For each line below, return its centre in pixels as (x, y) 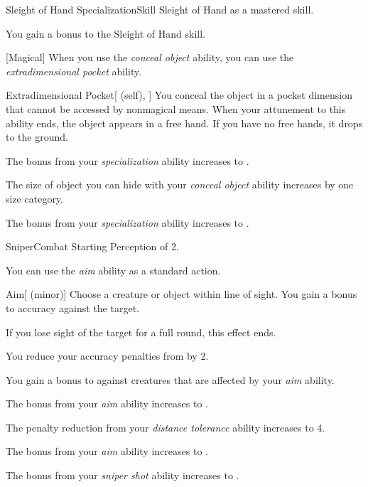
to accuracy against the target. (72, 307)
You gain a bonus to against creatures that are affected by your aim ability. (170, 379)
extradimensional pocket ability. (74, 71)
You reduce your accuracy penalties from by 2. (107, 356)
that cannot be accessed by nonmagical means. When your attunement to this (176, 108)
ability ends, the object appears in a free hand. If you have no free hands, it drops (184, 123)
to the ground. (37, 137)
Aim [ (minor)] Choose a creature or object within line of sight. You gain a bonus (182, 294)
